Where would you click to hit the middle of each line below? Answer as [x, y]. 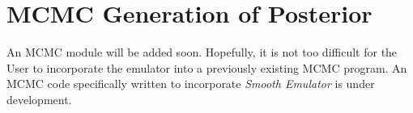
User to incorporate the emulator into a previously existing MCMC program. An [207, 67]
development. [39, 99]
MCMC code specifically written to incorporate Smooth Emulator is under [191, 84]
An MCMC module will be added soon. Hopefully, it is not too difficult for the [202, 52]
